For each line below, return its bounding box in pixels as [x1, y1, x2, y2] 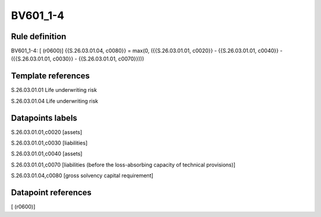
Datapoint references [11, 187, 92, 198]
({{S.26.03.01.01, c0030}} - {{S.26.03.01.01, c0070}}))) [11, 55, 144, 62]
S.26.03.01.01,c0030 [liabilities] [11, 139, 88, 146]
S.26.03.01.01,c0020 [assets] [11, 128, 83, 136]
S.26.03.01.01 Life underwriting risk [11, 87, 97, 94]
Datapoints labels [11, 113, 77, 123]
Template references [11, 71, 90, 81]
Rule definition [11, 31, 67, 42]
